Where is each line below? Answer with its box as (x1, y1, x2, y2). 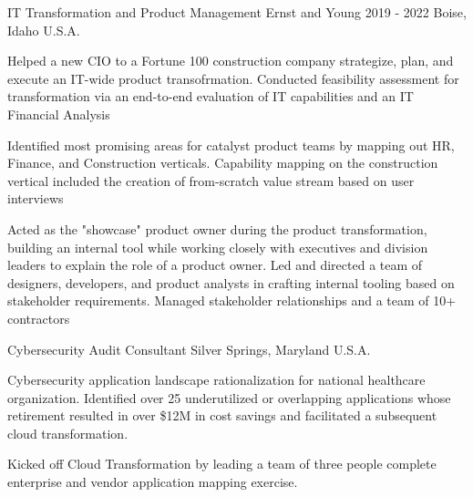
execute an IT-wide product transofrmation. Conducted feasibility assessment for (7, 68, 459, 88)
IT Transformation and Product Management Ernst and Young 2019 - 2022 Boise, (7, 3, 467, 21)
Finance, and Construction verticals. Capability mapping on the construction (7, 153, 438, 172)
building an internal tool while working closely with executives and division (7, 237, 428, 256)
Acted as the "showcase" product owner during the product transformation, (7, 219, 427, 238)
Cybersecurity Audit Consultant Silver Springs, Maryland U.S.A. (7, 339, 371, 358)
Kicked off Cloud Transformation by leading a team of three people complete (7, 454, 437, 473)
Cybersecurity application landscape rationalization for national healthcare (7, 370, 426, 389)
